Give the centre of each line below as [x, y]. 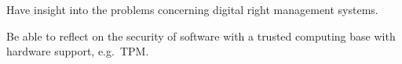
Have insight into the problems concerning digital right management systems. [192, 9]
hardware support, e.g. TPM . [78, 51]
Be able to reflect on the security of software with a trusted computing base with [201, 36]
